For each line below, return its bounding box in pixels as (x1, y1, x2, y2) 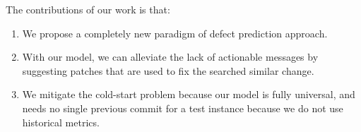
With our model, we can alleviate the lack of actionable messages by (22, 49, 319, 64)
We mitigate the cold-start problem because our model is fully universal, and (22, 87, 355, 102)
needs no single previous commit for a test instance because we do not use (22, 100, 343, 115)
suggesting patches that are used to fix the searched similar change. (22, 63, 314, 78)
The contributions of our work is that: (6, 2, 170, 16)
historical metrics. (22, 114, 100, 129)
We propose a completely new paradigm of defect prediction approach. (22, 25, 328, 40)
